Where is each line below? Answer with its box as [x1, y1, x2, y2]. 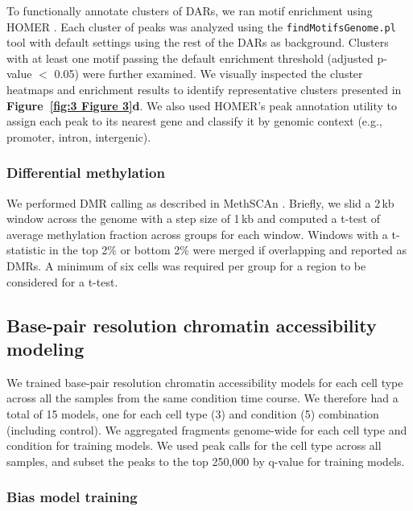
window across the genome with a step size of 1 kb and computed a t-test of [6, 210, 380, 227]
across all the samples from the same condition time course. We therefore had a [6, 389, 399, 406]
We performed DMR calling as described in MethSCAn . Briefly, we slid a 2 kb [6, 194, 394, 211]
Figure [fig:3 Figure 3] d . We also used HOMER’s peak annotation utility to [6, 97, 398, 113]
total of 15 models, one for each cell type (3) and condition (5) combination [6, 405, 379, 422]
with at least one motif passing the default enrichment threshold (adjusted [6, 49, 374, 66]
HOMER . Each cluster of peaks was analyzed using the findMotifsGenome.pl [6, 18, 396, 35]
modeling [6, 336, 85, 361]
